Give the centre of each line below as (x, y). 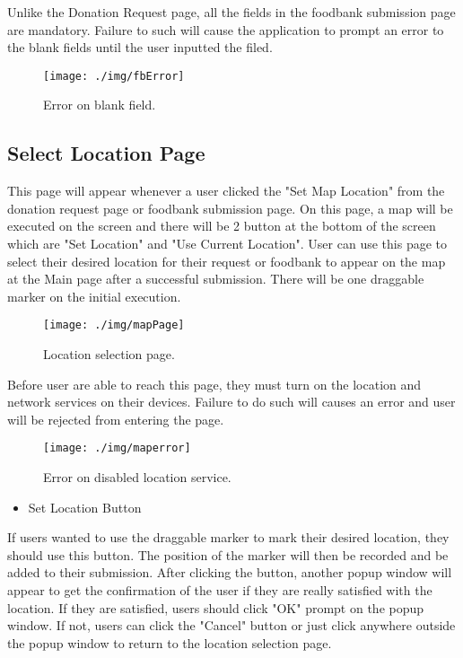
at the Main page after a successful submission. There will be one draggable (216, 279)
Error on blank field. (100, 105)
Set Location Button (85, 507)
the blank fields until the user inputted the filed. (140, 47)
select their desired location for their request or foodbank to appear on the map (227, 261)
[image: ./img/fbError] (114, 76)
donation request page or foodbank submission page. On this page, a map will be (230, 208)
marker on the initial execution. (94, 296)
